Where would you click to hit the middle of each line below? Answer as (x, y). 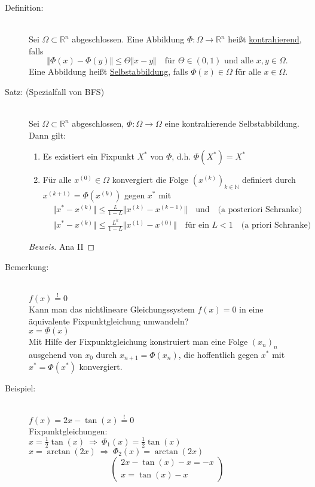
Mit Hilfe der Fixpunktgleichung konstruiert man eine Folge (138, 341)
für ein (197, 226)
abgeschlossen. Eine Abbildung (128, 39)
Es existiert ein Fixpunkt (88, 156)
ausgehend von (56, 354)
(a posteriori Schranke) (260, 210)
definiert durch (269, 180)
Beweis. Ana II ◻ (62, 246)
